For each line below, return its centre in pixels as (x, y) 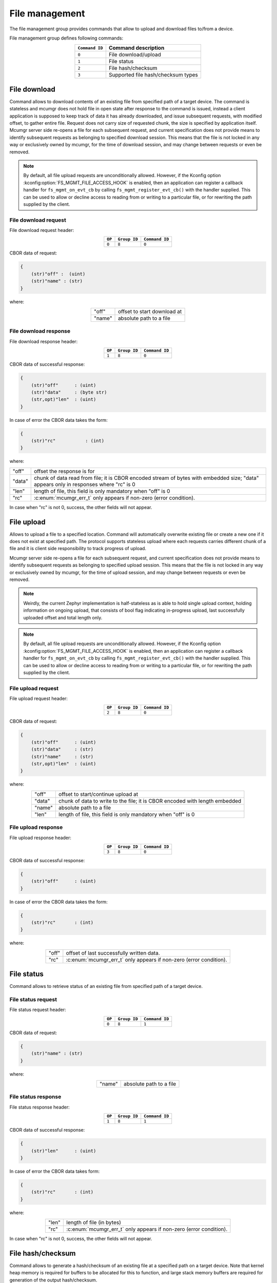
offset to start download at (150, 312)
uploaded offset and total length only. (63, 617)
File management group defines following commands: (66, 38)
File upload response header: (41, 838)
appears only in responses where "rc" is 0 (84, 484)
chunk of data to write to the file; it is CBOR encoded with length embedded (150, 801)
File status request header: (38, 1010)
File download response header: (44, 341)
